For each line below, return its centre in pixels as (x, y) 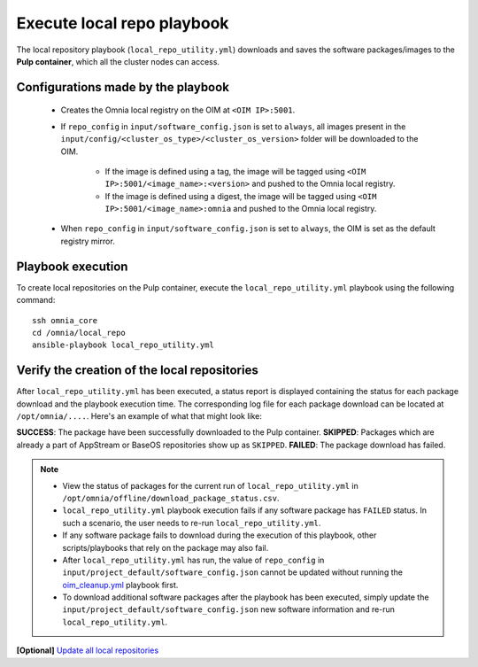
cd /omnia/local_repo (79, 333)
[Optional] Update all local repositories (88, 650)
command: (36, 300)
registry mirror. (88, 241)
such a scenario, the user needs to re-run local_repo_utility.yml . (192, 523)
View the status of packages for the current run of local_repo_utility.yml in (210, 485)
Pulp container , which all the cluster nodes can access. (118, 61)
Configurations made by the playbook (123, 87)
